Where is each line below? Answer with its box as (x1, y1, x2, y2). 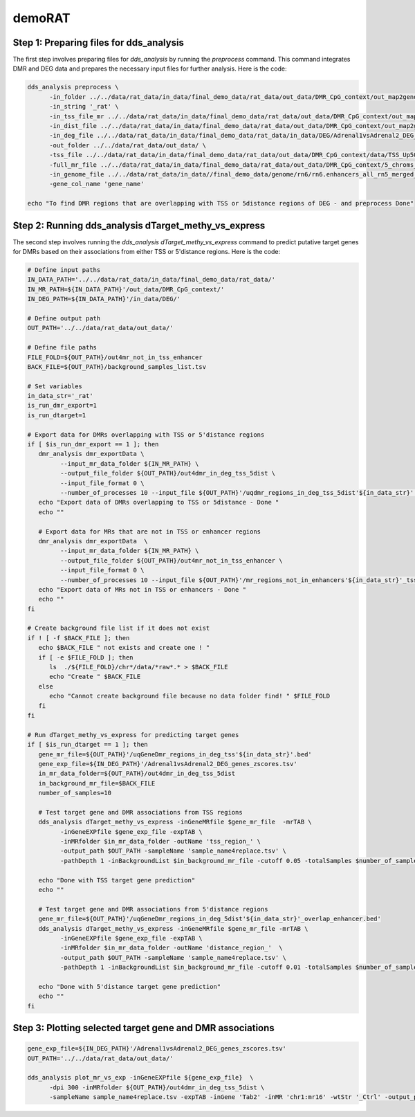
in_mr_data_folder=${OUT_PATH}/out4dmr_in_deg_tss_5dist (38, 770, 236, 778)
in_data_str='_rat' (27, 392, 93, 400)
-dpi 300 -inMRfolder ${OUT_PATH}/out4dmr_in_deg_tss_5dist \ (49, 1083, 265, 1091)
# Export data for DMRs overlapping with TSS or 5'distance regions (27, 430, 265, 439)
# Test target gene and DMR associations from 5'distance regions (38, 905, 268, 913)
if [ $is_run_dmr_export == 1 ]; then (27, 440, 159, 448)
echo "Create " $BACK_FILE (49, 673, 141, 681)
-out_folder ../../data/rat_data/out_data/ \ (49, 141, 207, 149)
